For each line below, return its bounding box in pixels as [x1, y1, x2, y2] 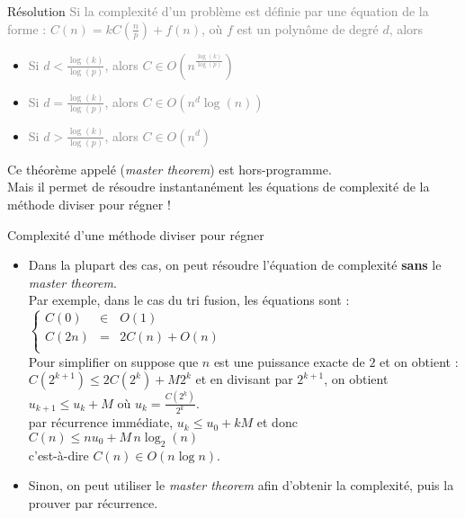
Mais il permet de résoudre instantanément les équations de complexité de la [7, 177, 430, 196]
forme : [7, 19, 47, 38]
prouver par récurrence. [28, 493, 158, 512]
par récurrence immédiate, [28, 413, 174, 432]
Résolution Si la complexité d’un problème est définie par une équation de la [7, 2, 429, 20]
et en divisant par [195, 370, 293, 388]
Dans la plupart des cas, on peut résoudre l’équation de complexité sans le [28, 255, 442, 274]
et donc [256, 413, 298, 432]
